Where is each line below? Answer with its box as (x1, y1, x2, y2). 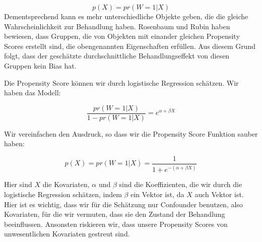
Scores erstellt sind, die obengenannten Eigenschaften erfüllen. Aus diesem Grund (4, 40, 256, 51)
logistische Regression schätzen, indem (4, 189, 122, 199)
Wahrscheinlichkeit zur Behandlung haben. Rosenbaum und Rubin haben (4, 21, 230, 31)
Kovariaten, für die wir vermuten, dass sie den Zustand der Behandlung (4, 209, 225, 219)
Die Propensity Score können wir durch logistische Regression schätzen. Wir (4, 77, 239, 88)
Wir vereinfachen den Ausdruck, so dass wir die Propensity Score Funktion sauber (4, 128, 258, 139)
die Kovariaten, (42, 179, 90, 190)
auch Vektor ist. (194, 189, 244, 199)
